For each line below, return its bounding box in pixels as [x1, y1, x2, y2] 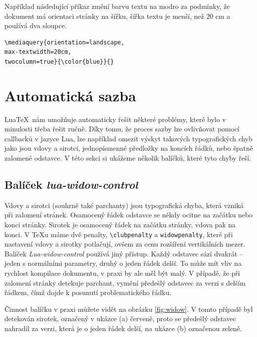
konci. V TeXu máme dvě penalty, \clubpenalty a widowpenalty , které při [4, 229, 233, 239]
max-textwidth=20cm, [4, 48, 72, 56]
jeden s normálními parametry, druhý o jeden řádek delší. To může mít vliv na [4, 258, 242, 268]
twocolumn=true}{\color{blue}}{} [4, 58, 114, 65]
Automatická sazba [4, 85, 136, 105]
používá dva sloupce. [4, 20, 67, 31]
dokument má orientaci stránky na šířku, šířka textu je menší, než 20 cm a [4, 10, 230, 21]
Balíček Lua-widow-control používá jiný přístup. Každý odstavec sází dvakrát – [4, 248, 243, 258]
